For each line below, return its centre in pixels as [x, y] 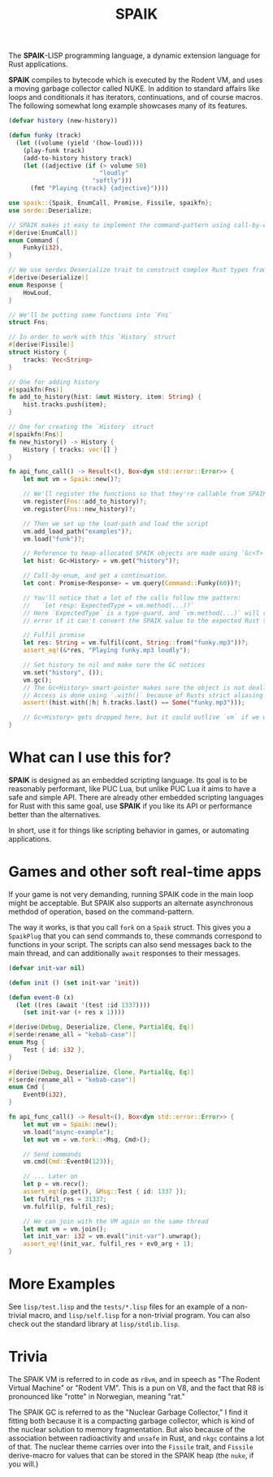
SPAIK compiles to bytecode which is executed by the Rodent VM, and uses [136, 80]
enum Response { [36, 285]
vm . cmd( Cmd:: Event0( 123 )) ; [69, 1162]
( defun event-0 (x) [41, 997]
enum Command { [34, 240]
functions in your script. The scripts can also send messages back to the [130, 944]
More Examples [62, 1284]
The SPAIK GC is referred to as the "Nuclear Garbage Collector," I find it [128, 1412]
